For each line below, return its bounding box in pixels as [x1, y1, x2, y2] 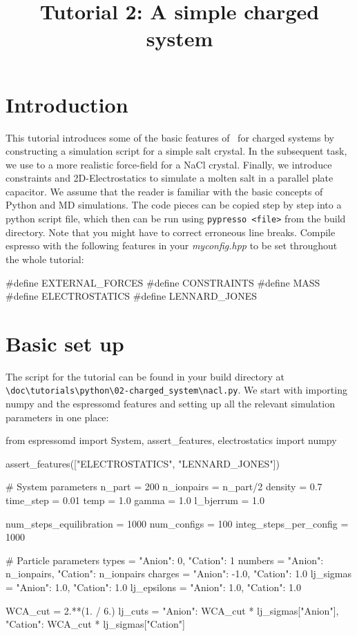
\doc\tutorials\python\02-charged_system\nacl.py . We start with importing [6, 383, 347, 397]
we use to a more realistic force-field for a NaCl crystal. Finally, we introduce [6, 157, 332, 171]
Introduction [6, 90, 128, 118]
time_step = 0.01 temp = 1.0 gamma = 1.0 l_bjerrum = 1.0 [6, 493, 265, 508]
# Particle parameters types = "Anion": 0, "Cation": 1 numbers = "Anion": [6, 552, 324, 567]
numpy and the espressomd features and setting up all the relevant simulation [6, 396, 335, 411]
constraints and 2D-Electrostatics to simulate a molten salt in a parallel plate [6, 171, 334, 185]
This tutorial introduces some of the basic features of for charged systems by [6, 130, 334, 144]
